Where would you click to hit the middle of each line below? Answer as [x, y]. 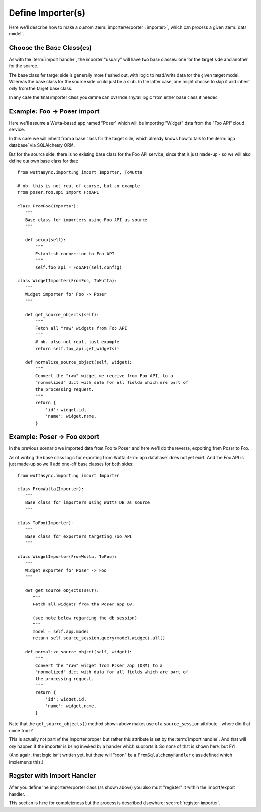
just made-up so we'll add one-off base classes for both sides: [71, 464]
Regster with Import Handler [52, 776]
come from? [21, 731]
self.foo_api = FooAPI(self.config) [79, 267]
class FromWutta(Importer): [51, 489]
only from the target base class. [41, 88]
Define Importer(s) [47, 13]
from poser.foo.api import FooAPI [58, 192]
